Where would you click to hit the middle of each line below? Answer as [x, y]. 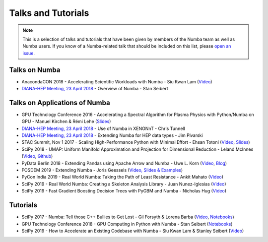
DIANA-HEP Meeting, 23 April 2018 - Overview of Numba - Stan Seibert [95, 89]
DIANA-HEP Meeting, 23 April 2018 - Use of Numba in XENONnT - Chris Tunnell [103, 128]
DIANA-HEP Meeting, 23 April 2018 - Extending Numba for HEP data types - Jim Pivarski [112, 135]
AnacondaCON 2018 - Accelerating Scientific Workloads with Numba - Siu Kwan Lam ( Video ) [117, 81]
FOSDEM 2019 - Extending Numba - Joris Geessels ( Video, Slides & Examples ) [102, 170]
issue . [29, 53]
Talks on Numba [35, 70]
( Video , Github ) [37, 156]
